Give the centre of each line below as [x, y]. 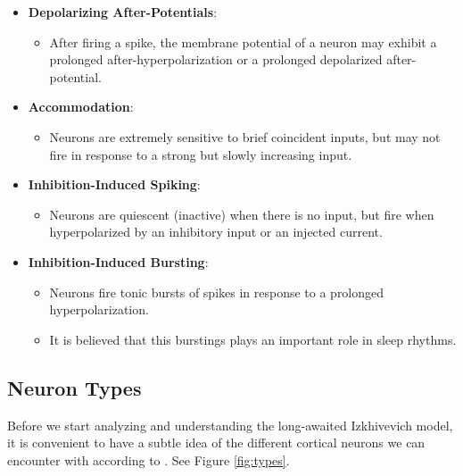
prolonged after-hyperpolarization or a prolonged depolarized [216, 59]
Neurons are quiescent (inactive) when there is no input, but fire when [242, 214]
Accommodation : [81, 107]
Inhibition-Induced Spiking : [114, 184]
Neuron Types [74, 387]
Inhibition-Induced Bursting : [118, 261]
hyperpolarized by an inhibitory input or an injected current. [216, 232]
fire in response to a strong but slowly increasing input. [201, 154]
